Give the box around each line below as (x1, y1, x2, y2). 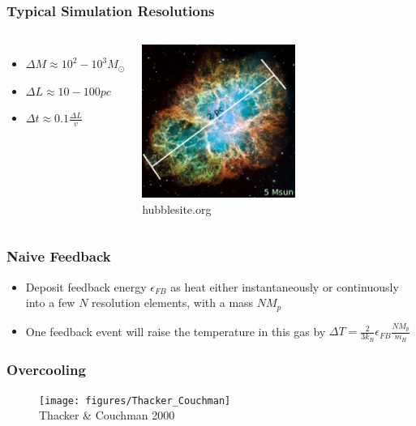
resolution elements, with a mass (92, 294, 254, 311)
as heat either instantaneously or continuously (170, 278, 399, 295)
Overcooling (6, 359, 86, 379)
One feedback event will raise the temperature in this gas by (25, 322, 326, 339)
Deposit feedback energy (25, 278, 147, 295)
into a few (25, 294, 75, 311)
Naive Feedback (6, 246, 111, 266)
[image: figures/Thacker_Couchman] (39, 394, 231, 407)
